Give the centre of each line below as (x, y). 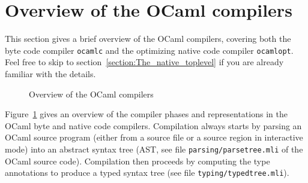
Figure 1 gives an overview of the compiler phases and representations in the (146, 114)
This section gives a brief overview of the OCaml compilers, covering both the (148, 39)
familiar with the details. (50, 73)
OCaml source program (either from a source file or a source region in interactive (154, 137)
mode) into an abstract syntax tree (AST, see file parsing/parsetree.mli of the (154, 149)
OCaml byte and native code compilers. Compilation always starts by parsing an (153, 125)
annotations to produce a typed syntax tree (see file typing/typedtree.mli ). (147, 173)
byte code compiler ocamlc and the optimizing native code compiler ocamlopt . (149, 50)
